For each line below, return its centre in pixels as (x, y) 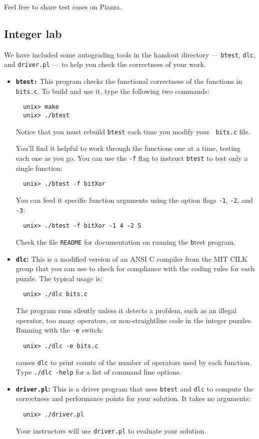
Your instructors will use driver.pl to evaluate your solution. (111, 430)
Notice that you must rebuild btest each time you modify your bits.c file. (133, 131)
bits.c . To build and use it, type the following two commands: (112, 91)
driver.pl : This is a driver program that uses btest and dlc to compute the (134, 388)
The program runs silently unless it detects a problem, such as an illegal (126, 310)
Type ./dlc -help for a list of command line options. (98, 372)
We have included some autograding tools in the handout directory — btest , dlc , (130, 54)
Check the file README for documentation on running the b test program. (125, 241)
